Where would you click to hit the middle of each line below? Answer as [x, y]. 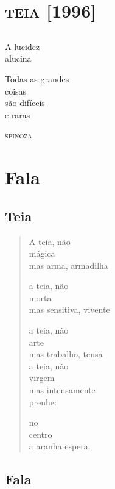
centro [40, 434]
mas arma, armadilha [68, 265]
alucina [18, 58]
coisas [16, 91]
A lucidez [23, 46]
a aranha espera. [60, 446]
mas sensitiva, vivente [69, 309]
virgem [42, 378]
